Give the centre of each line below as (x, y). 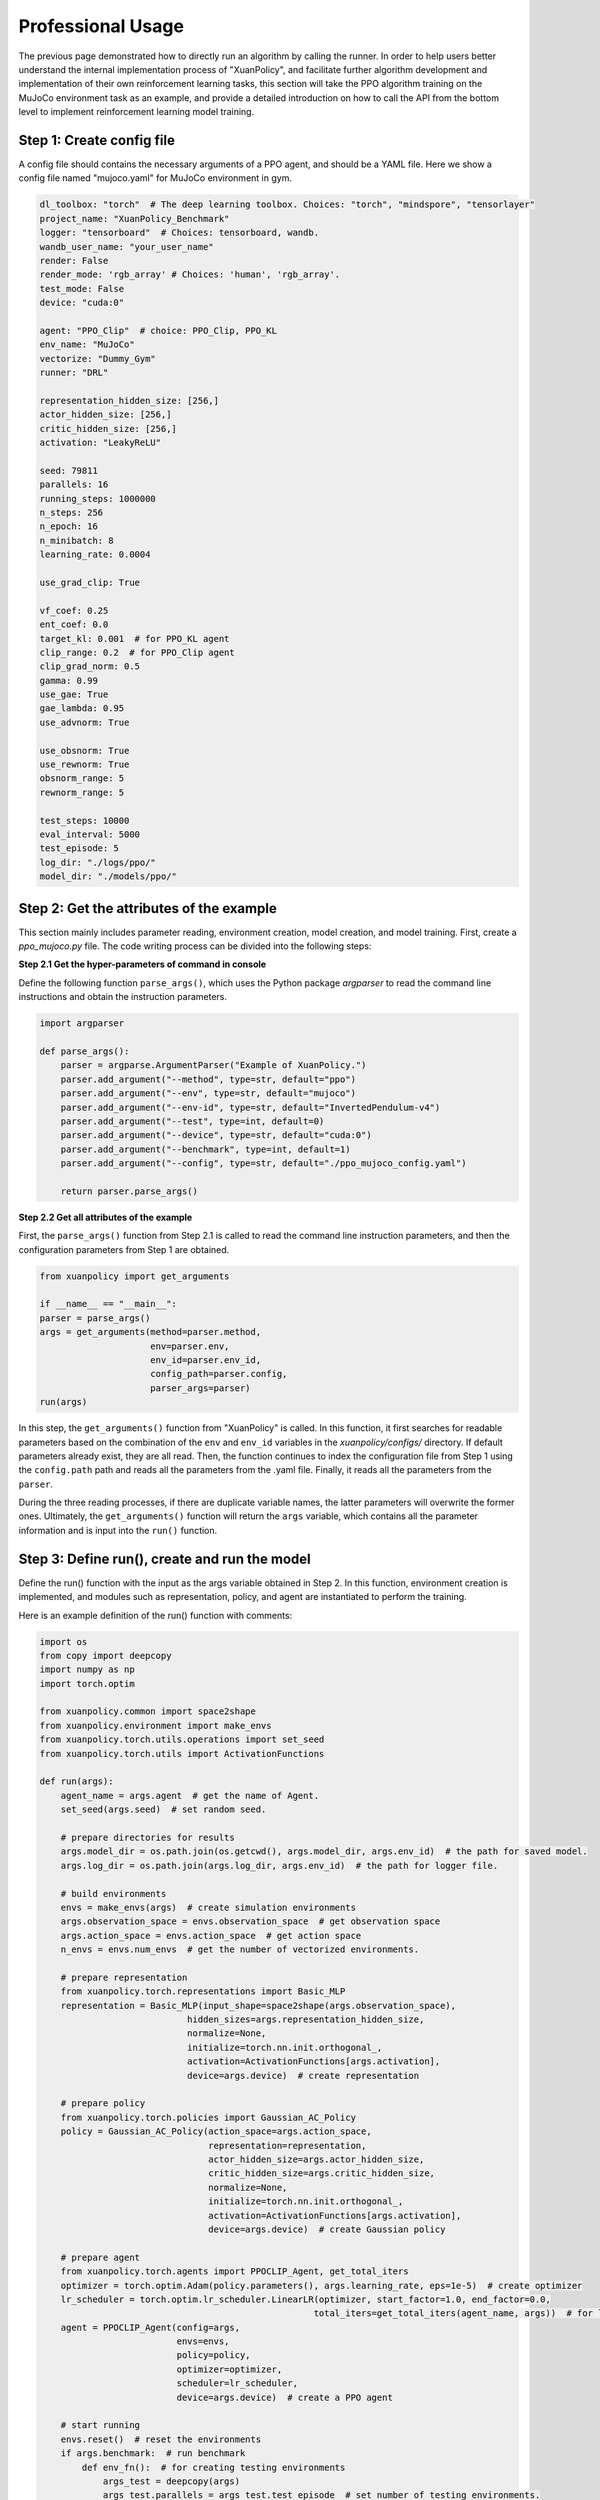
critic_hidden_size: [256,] (108, 428)
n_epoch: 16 (69, 526)
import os (63, 1641)
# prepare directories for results (147, 1837)
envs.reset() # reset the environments (161, 2439)
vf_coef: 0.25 (74, 610)
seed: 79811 (69, 470)
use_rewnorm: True (84, 764)
